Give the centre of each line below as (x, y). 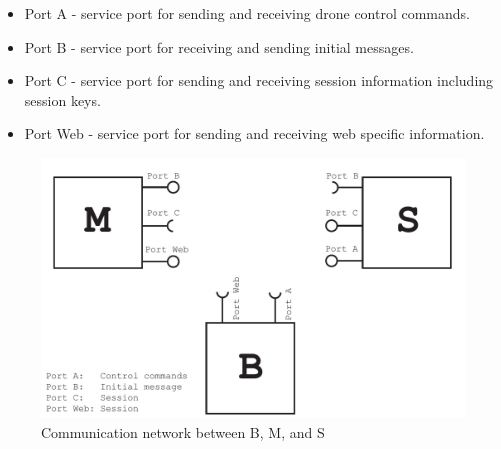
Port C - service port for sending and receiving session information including (259, 80)
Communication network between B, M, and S (183, 431)
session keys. (62, 99)
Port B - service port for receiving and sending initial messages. (219, 46)
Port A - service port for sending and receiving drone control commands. (247, 13)
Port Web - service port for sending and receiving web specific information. (254, 133)
